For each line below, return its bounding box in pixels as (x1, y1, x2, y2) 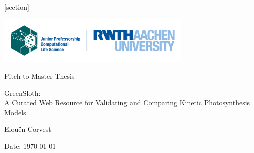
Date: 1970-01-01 (4, 140, 56, 151)
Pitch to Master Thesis (4, 70, 75, 81)
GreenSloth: (4, 87, 41, 98)
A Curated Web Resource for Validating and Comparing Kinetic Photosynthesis (4, 97, 250, 108)
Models (4, 107, 26, 117)
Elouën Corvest (4, 124, 51, 134)
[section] (4, 2, 29, 12)
